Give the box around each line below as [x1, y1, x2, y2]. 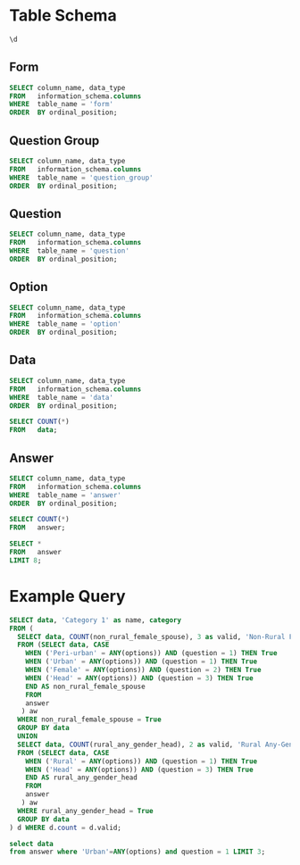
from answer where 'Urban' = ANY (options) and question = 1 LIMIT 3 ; [9, 847, 266, 857]
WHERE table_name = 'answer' [9, 490, 122, 500]
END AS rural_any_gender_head [25, 773, 138, 782]
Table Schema [9, 5, 118, 26]
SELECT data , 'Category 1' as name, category [9, 615, 181, 625]
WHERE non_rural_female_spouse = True [17, 715, 162, 724]
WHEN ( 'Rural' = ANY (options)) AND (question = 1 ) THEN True [25, 756, 258, 766]
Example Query [9, 586, 127, 606]
